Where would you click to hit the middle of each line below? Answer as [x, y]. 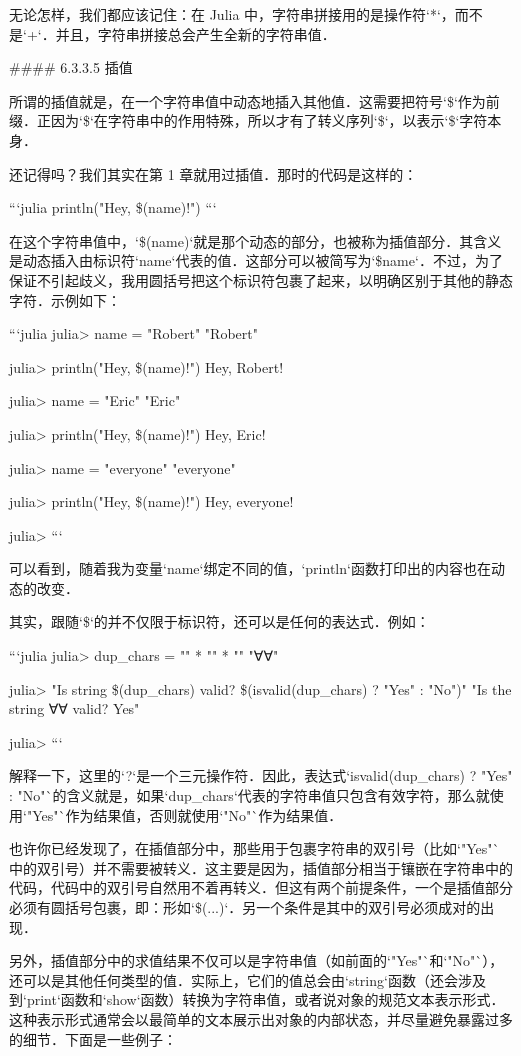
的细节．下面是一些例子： [93, 1038]
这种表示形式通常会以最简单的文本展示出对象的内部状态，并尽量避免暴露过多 [261, 1018]
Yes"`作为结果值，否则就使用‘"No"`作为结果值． [187, 814]
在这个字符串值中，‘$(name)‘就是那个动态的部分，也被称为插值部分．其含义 [255, 240]
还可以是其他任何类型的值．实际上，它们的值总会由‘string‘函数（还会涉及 [247, 979]
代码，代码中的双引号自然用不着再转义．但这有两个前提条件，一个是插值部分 [261, 887]
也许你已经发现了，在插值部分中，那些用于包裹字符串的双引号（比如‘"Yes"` [254, 848]
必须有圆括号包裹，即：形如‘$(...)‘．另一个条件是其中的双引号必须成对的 [245, 907]
